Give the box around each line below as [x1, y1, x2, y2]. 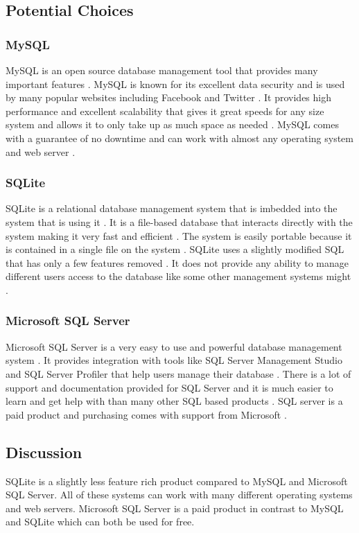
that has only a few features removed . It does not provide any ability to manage [6, 255, 349, 270]
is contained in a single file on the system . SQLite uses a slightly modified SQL [6, 242, 344, 256]
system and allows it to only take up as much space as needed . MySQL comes [6, 117, 339, 132]
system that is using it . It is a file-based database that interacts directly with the [6, 214, 353, 229]
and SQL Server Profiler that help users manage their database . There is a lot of [6, 366, 351, 381]
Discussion [6, 441, 82, 462]
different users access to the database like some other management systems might [6, 269, 351, 283]
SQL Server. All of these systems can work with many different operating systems [6, 487, 353, 502]
